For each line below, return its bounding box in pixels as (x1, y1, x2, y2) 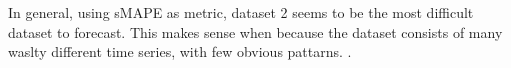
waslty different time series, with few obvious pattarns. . (8, 41, 352, 62)
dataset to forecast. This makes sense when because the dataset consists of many (8, 21, 503, 42)
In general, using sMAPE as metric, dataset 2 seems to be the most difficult (8, 2, 474, 22)
